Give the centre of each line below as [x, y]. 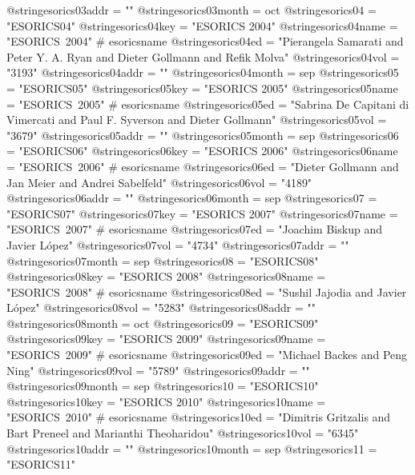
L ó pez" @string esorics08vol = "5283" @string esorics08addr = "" [161, 307]
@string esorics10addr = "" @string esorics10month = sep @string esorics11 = [192, 448]
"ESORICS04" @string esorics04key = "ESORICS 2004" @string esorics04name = [202, 25]
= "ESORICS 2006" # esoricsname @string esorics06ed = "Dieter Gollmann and [203, 166]
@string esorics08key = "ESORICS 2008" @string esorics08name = [166, 276]
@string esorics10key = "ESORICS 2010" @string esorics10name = [166, 401]
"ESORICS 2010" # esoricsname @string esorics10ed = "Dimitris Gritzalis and [199, 417]
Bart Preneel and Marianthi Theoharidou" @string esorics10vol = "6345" [183, 433]
